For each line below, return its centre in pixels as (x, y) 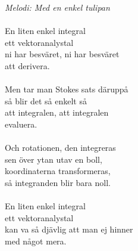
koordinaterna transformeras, (58, 171)
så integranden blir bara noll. (58, 182)
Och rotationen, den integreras (60, 148)
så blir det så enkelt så (46, 100)
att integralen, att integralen (57, 112)
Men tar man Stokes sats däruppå (67, 89)
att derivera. (27, 65)
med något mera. (36, 241)
